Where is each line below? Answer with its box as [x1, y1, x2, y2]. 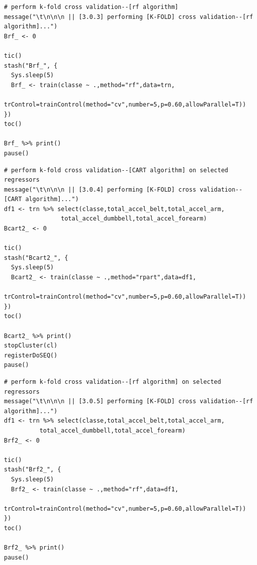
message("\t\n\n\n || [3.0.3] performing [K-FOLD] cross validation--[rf [4, 13, 254, 20]
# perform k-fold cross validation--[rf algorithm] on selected [4, 378, 221, 385]
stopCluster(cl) [4, 342, 58, 349]
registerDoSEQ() [4, 351, 58, 359]
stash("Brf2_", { [4, 466, 61, 473]
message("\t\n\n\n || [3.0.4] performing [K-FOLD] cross [4, 186, 196, 193]
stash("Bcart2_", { [4, 254, 68, 261]
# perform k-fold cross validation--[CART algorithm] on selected [4, 166, 229, 174]
